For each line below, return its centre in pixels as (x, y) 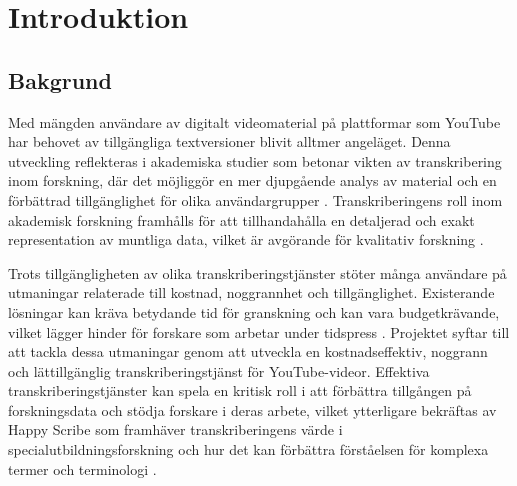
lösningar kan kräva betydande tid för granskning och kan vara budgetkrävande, (254, 311)
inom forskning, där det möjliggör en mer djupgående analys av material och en (252, 180)
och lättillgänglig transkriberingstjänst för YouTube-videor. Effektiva (219, 370)
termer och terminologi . (82, 468)
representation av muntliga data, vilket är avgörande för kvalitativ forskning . (246, 239)
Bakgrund (60, 79)
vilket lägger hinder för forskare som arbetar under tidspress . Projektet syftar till (259, 331)
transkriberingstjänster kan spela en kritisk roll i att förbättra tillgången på (240, 390)
